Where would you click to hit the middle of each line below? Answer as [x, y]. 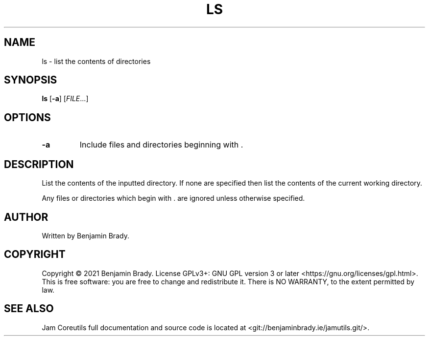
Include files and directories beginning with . [161, 145]
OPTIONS [27, 117]
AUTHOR [26, 217]
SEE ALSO [29, 309]
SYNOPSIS [31, 80]
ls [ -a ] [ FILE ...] [65, 99]
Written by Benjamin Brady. [85, 235]
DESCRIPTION [39, 164]
